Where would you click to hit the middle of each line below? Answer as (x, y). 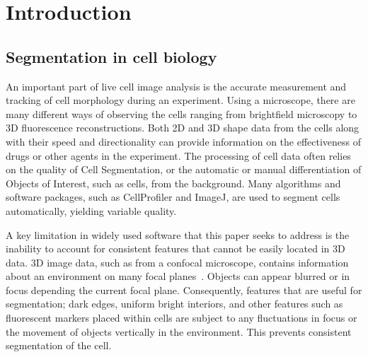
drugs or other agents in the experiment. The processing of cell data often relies (178, 155)
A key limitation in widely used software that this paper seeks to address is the (178, 234)
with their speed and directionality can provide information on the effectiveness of (184, 141)
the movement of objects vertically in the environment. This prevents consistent (179, 331)
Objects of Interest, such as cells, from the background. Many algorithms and (173, 183)
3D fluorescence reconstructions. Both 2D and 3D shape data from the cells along (183, 128)
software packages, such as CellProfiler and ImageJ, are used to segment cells (173, 197)
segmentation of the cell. (59, 345)
